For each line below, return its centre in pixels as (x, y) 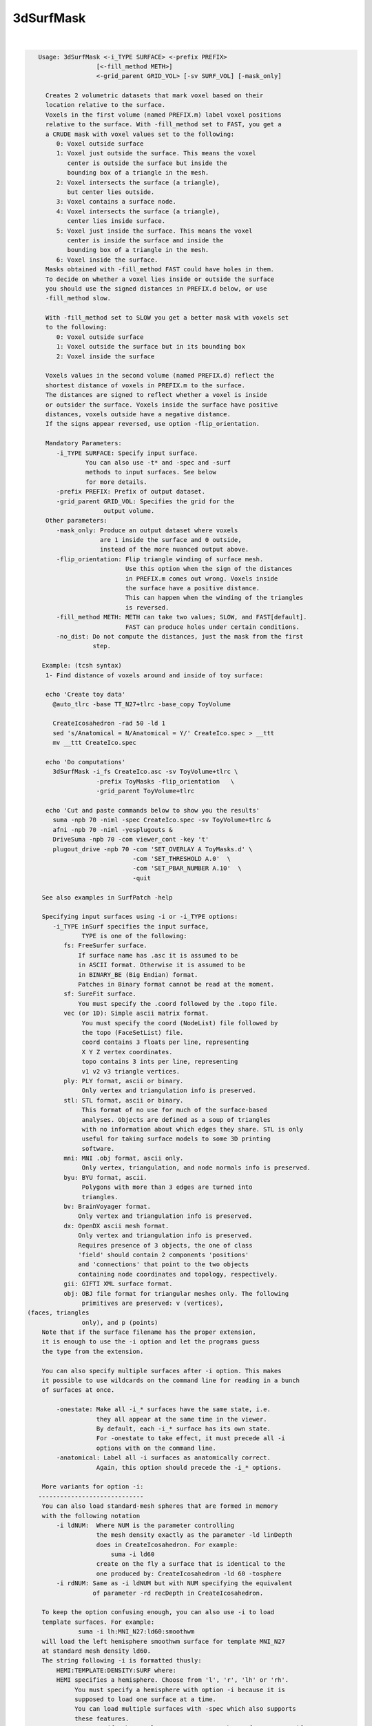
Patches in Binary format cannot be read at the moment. (176, 985)
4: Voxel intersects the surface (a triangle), (138, 211)
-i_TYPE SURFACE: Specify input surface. (127, 453)
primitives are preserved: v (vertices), (153, 1303)
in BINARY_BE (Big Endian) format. (138, 974)
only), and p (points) (120, 1322)
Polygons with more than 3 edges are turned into (167, 1187)
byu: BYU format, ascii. (105, 1177)
